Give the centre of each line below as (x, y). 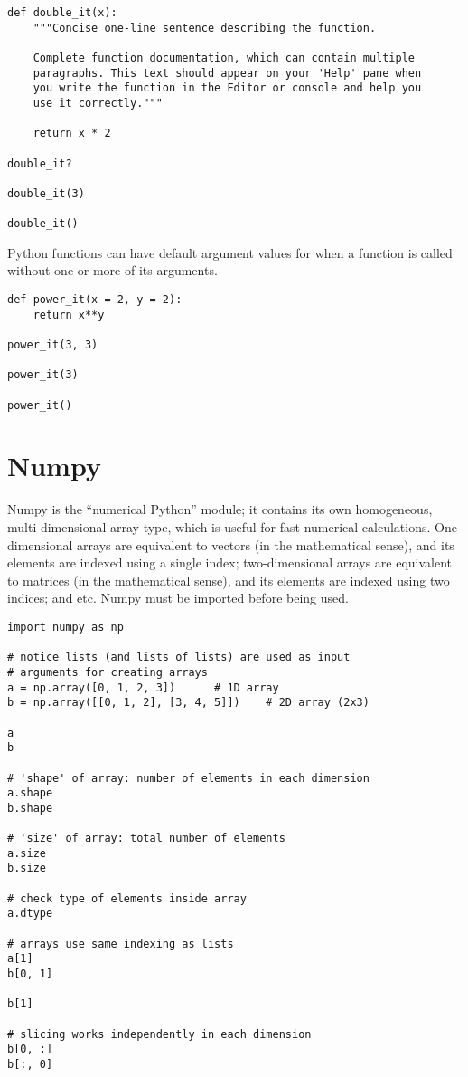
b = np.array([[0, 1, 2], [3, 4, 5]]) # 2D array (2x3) (188, 703)
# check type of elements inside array (127, 898)
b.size (27, 868)
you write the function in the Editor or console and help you (227, 88)
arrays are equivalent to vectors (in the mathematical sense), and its (266, 544)
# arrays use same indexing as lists (121, 944)
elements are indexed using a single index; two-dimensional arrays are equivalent (230, 562)
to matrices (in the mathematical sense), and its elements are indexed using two (229, 580)
